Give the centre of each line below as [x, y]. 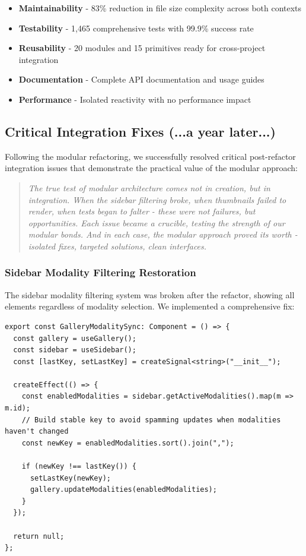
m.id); [17, 408]
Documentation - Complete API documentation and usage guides [141, 79]
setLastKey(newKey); [70, 478]
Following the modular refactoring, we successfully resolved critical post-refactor [150, 156]
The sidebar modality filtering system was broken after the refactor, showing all [150, 294]
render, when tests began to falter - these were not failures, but [142, 211]
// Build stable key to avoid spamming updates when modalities [151, 420]
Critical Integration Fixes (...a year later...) [140, 131]
